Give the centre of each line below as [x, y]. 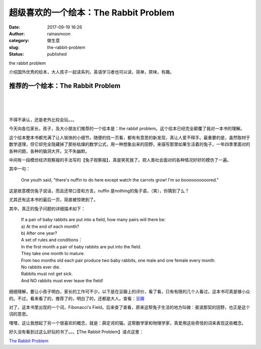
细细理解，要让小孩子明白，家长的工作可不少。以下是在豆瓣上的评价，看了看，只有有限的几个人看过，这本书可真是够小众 [130, 292]
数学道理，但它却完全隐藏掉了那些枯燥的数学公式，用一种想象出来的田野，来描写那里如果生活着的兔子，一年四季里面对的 [130, 144]
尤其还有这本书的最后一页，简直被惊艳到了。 [53, 200]
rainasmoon [59, 33]
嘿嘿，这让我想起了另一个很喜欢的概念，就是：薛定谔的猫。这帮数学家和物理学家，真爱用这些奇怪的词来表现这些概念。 [127, 323]
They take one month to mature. [53, 254]
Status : [16, 54]
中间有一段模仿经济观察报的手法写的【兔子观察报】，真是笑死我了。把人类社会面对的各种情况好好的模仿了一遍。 [120, 160]
